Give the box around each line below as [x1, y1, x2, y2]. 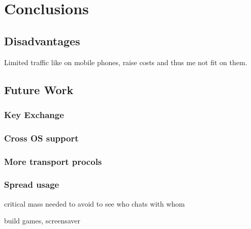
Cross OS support [4, 131, 79, 144]
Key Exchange [4, 108, 64, 121]
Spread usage [4, 178, 59, 191]
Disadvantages [4, 33, 80, 48]
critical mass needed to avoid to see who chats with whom [4, 198, 185, 209]
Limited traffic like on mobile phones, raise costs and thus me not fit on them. [4, 56, 247, 67]
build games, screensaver [4, 215, 81, 226]
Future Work [4, 81, 74, 97]
